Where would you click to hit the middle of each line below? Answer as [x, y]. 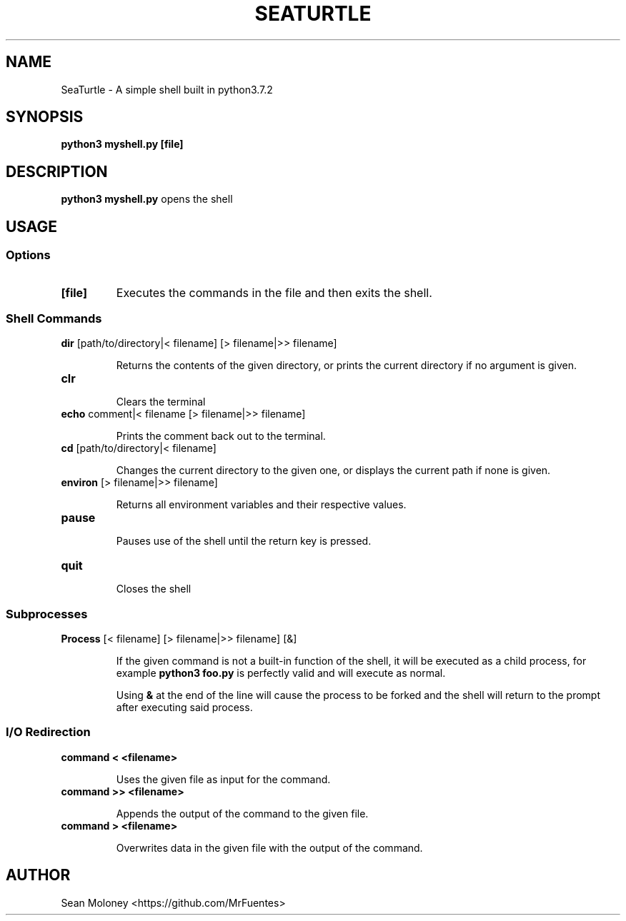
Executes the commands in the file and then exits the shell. [274, 292]
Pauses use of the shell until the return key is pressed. [244, 541]
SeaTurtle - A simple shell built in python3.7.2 [167, 89]
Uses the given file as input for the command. [223, 779]
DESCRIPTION [57, 171]
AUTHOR [38, 875]
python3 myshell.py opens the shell [147, 199]
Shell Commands [54, 318]
